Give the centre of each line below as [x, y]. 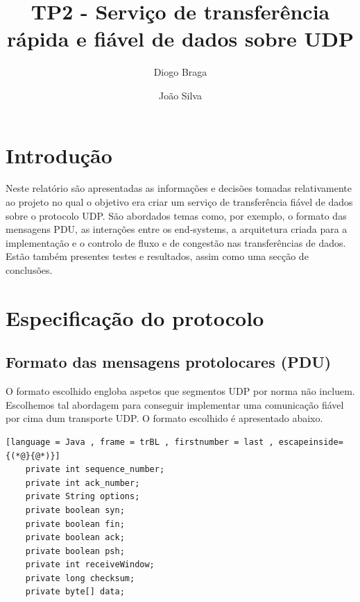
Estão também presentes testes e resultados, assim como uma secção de [157, 256]
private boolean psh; [75, 551]
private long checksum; [80, 578]
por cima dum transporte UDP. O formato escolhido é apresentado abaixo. [164, 418]
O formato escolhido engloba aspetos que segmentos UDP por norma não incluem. [180, 391]
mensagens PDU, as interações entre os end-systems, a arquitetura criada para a [177, 229]
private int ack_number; [83, 483]
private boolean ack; [75, 538]
